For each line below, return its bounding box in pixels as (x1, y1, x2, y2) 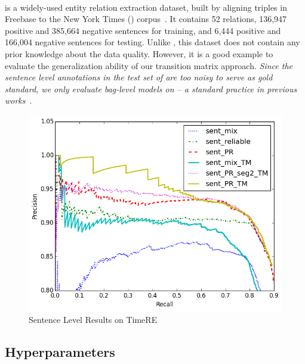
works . (5, 94, 32, 107)
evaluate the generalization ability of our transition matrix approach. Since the (5, 59, 293, 71)
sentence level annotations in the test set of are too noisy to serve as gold (5, 71, 273, 83)
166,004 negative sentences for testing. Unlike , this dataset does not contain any (5, 36, 300, 48)
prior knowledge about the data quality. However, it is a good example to (5, 47, 273, 60)
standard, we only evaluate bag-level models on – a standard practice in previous (5, 82, 297, 95)
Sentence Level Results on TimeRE (29, 313, 158, 325)
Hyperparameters (5, 342, 115, 360)
